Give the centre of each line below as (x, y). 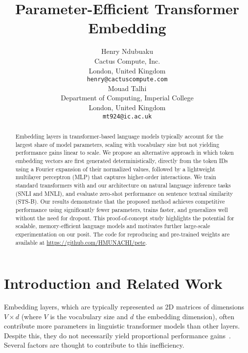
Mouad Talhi (127, 88)
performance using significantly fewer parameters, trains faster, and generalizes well (122, 209)
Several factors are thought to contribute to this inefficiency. (94, 345)
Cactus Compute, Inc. (127, 60)
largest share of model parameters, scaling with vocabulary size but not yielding (117, 144)
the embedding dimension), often (185, 316)
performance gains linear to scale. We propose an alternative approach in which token (124, 153)
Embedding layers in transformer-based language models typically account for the (119, 136)
